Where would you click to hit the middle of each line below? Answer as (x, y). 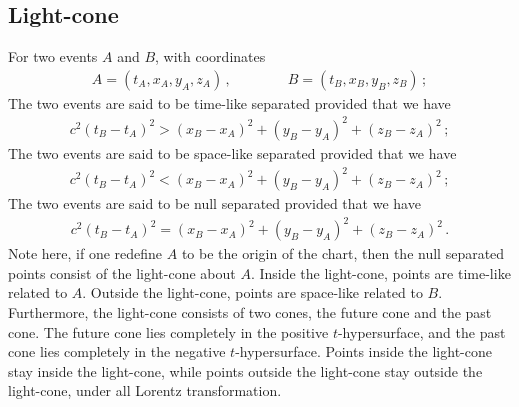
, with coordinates (210, 56)
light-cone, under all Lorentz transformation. (145, 390)
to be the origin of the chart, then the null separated (343, 253)
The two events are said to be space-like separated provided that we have (232, 152)
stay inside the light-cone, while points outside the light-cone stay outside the (245, 370)
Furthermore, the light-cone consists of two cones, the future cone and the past (250, 311)
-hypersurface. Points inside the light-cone (363, 351)
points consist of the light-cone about (122, 272)
